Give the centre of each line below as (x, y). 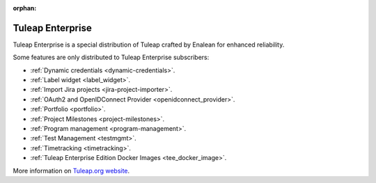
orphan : (25, 8)
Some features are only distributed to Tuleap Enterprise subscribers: (111, 57)
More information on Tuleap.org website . (71, 170)
